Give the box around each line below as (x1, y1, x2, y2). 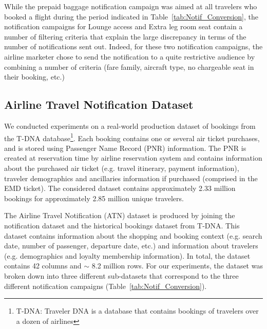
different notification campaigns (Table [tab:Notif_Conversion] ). (4, 280, 207, 291)
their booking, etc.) (4, 71, 65, 82)
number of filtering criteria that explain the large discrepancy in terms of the (4, 31, 246, 42)
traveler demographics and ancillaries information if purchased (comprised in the (4, 172, 258, 183)
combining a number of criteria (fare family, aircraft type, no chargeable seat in (4, 61, 254, 72)
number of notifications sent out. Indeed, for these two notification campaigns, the (4, 41, 263, 52)
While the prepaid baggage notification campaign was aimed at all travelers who (4, 1, 257, 11)
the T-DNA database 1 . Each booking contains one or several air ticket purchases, (4, 131, 260, 143)
